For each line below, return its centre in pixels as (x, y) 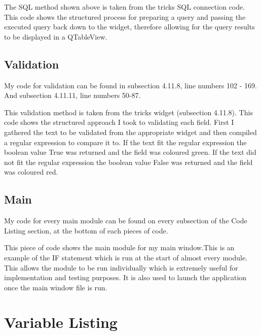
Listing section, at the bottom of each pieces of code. (86, 230)
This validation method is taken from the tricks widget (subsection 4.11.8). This (128, 112)
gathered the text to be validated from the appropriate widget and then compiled (130, 132)
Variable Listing (61, 322)
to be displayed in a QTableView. (56, 36)
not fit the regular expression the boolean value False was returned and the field (128, 162)
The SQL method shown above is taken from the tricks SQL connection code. (125, 7)
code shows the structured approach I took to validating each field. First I (119, 122)
